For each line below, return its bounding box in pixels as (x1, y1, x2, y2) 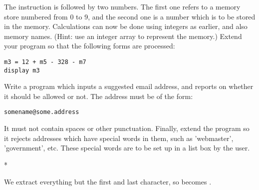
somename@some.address (4, 108, 79, 116)
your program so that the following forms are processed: (4, 40, 175, 51)
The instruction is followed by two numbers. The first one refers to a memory (4, 1, 241, 11)
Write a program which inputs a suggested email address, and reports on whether (4, 81, 254, 91)
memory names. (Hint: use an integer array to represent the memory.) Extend (4, 30, 242, 41)
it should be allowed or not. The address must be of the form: (4, 90, 193, 101)
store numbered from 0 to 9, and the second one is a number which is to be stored (4, 11, 256, 21)
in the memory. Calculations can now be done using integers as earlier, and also (4, 21, 248, 31)
